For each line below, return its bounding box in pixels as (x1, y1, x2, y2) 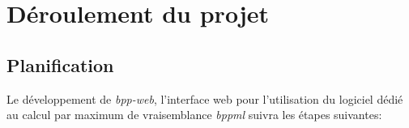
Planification (6, 52, 114, 77)
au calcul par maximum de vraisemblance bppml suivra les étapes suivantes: (6, 106, 382, 123)
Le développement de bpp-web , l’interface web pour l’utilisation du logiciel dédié (6, 90, 403, 107)
